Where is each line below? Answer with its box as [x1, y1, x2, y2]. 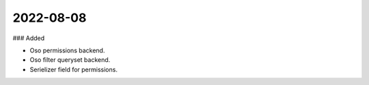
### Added [12, 34, 45, 42]
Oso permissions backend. [29, 46, 105, 54]
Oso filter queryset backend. [29, 56, 111, 64]
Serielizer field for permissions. [29, 65, 118, 73]
